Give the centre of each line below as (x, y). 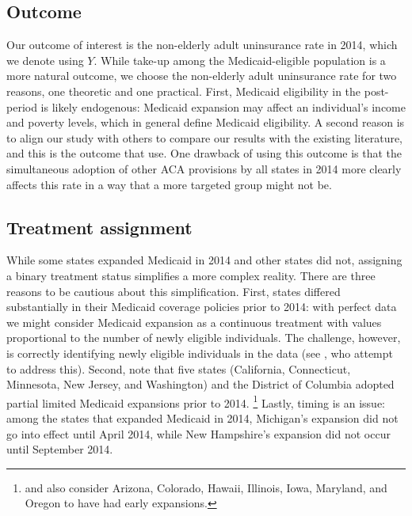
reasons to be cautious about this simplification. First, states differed (174, 291)
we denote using (45, 60)
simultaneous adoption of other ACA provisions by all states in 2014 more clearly (204, 168)
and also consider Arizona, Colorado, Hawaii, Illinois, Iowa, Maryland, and (206, 487)
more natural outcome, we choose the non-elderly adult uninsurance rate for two (202, 76)
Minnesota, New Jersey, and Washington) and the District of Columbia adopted (200, 384)
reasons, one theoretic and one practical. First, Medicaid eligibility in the (184, 91)
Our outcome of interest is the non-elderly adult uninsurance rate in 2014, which (202, 45)
